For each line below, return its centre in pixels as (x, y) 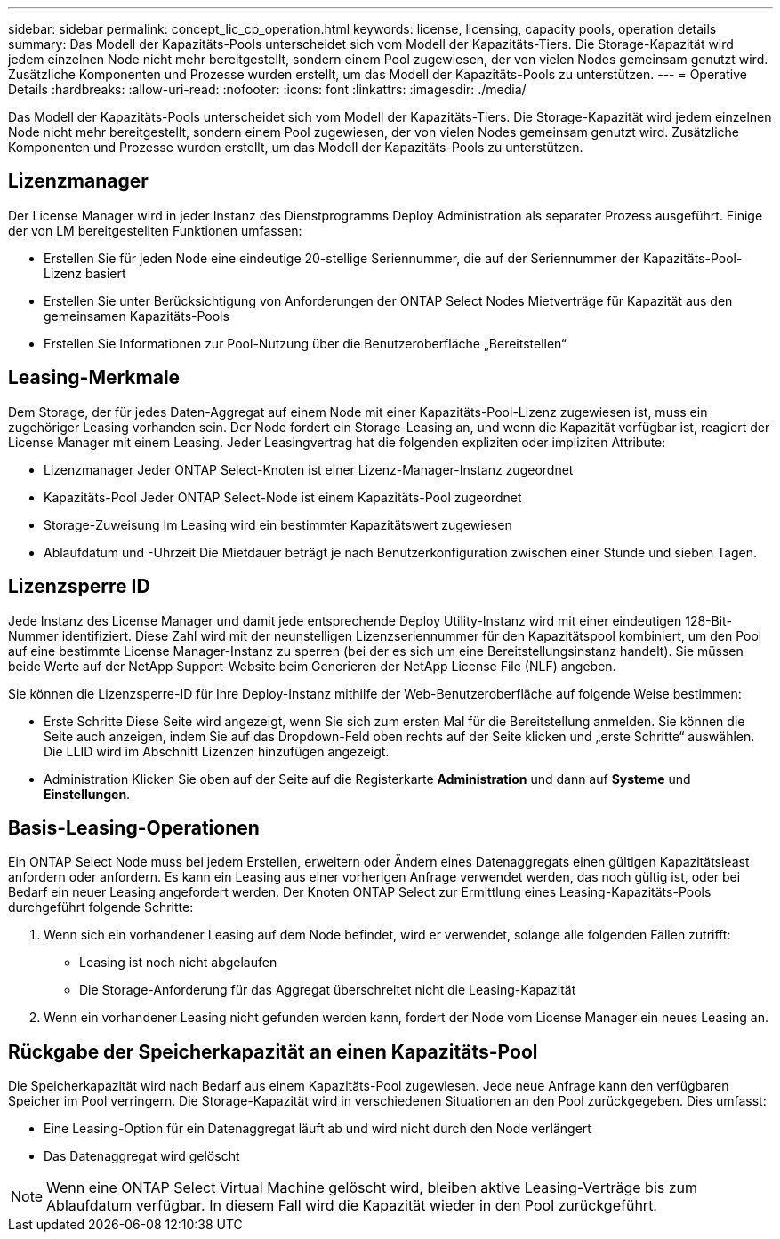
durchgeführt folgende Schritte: (101, 907)
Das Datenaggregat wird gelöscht (142, 1156)
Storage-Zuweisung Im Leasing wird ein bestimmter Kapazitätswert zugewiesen (278, 524)
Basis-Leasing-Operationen (134, 827)
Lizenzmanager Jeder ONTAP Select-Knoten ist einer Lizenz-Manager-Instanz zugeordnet (309, 469)
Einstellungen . (87, 794)
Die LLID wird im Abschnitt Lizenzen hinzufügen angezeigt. (217, 751)
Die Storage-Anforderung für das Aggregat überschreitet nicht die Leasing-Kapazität (328, 990)
